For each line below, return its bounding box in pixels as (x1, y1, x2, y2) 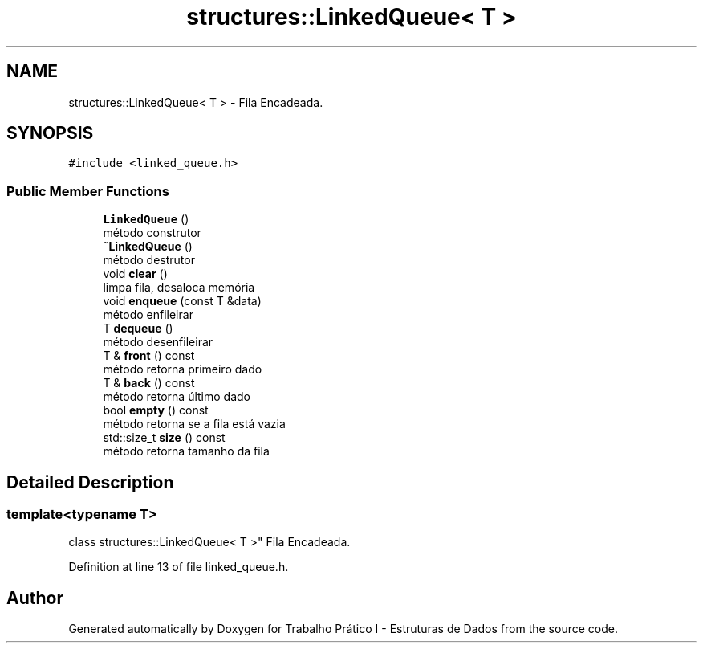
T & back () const (103, 376, 195, 390)
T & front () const (103, 349, 195, 363)
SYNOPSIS (6, 123, 94, 144)
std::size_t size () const (103, 431, 226, 445)
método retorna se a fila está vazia (103, 417, 286, 431)
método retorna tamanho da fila (103, 444, 270, 459)
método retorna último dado (103, 390, 250, 404)
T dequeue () (103, 321, 173, 336)
